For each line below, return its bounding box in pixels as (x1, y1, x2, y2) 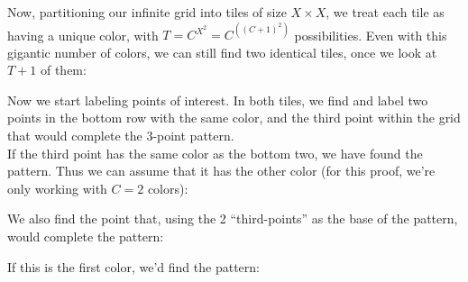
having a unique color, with (7, 25, 159, 44)
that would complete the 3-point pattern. (7, 126, 234, 145)
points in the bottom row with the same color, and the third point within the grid (7, 108, 461, 127)
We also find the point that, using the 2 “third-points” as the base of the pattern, (7, 209, 458, 228)
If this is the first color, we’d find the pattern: (7, 257, 260, 276)
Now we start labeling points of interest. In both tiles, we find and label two (7, 90, 428, 109)
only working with (7, 178, 107, 197)
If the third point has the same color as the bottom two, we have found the (7, 143, 423, 162)
